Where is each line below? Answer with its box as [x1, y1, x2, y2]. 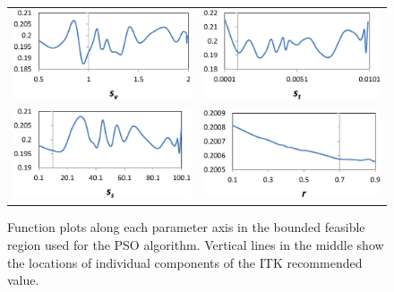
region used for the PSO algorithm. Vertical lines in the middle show [7, 235, 384, 253]
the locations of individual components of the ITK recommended [7, 253, 363, 271]
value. [7, 271, 39, 289]
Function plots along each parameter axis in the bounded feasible [7, 218, 365, 236]
